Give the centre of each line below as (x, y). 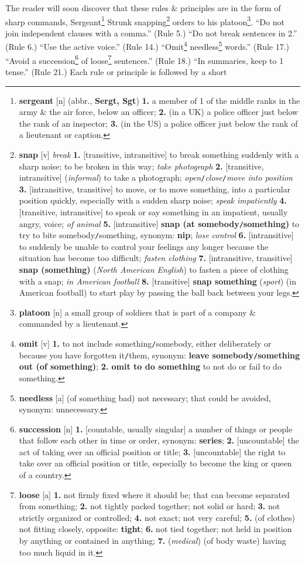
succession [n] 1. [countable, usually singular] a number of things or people (156, 429)
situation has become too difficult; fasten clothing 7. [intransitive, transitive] (156, 258)
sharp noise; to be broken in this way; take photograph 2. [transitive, (141, 166)
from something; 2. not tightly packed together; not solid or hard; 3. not (150, 506)
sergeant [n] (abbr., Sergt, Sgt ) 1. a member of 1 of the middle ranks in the (160, 100)
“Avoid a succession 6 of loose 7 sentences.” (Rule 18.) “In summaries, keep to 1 (145, 59)
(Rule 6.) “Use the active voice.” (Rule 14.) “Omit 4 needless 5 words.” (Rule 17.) (148, 46)
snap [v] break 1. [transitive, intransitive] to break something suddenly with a (159, 154)
